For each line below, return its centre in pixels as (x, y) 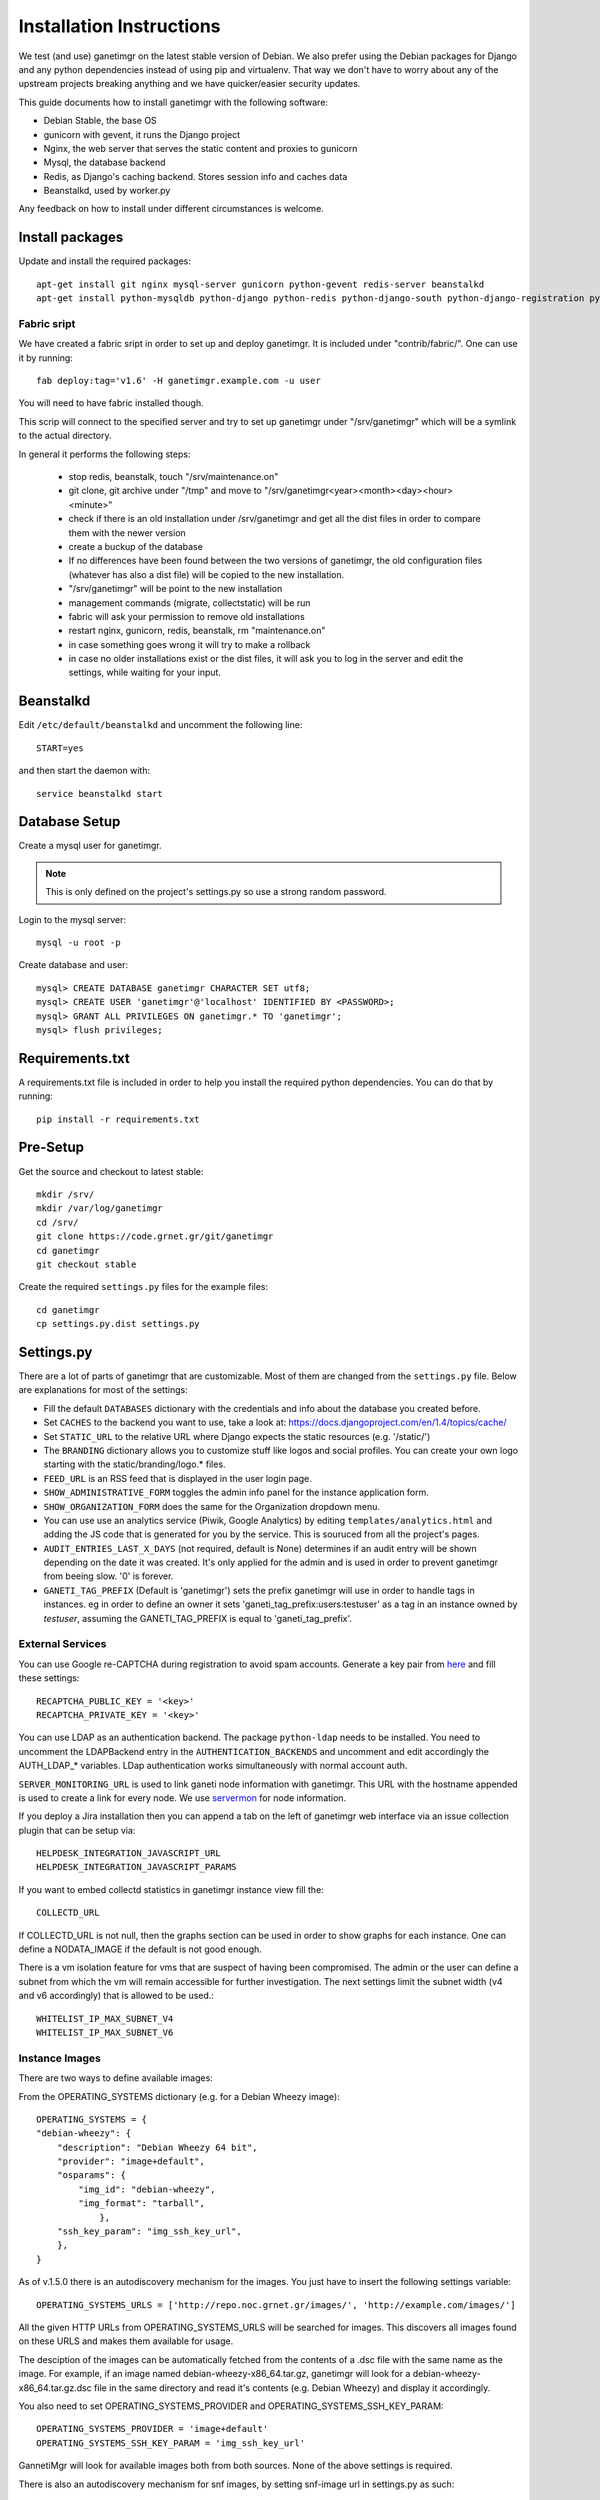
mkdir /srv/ (65, 1194)
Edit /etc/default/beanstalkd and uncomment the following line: (160, 725)
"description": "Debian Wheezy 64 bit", (157, 2147)
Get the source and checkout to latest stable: (111, 1171)
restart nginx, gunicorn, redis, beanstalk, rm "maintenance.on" (197, 631)
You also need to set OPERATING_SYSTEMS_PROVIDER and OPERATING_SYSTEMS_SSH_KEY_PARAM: (231, 2406)
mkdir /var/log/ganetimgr (100, 1208)
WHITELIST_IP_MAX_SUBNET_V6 (105, 2032)
